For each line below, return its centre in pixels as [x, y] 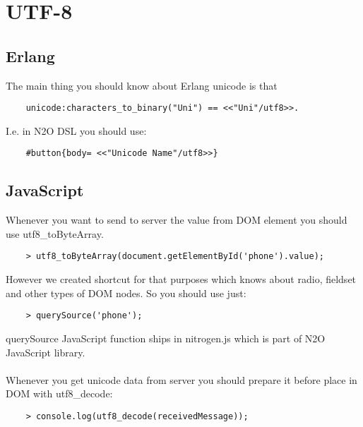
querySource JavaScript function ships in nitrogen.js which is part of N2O [166, 338]
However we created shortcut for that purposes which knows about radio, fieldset [181, 279]
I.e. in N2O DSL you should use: [76, 130]
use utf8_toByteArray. [55, 233]
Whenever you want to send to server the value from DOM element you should [177, 220]
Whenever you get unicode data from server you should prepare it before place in [181, 379]
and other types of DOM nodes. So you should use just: [126, 293]
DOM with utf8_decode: [59, 393]
